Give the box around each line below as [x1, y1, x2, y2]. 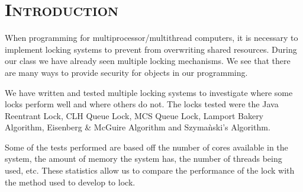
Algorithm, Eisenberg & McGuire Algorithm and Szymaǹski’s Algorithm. [5, 121, 270, 133]
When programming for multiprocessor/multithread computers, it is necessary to [5, 31, 298, 44]
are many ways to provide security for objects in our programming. [5, 66, 248, 78]
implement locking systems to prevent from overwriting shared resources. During [5, 43, 297, 55]
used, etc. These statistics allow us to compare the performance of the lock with [5, 164, 295, 177]
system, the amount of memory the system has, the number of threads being [5, 152, 282, 165]
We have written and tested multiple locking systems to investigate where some [5, 86, 293, 98]
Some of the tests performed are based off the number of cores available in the [5, 140, 288, 153]
